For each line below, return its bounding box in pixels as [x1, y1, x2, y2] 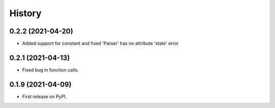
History [9, 8, 42, 19]
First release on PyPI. [22, 93, 67, 99]
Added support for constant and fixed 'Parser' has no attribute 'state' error [22, 41, 179, 47]
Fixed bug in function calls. [22, 66, 79, 73]
